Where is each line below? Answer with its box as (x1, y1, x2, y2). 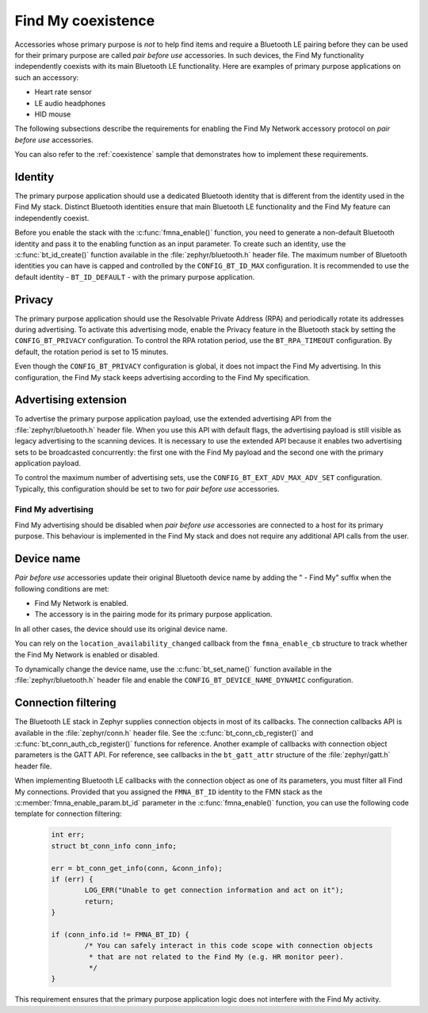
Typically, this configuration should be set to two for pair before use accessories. (14, 484, 280, 493)
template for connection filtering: (14, 809, 122, 819)
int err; (51, 830, 86, 840)
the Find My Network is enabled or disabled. (14, 649, 160, 659)
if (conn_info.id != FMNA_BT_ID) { (51, 930, 189, 939)
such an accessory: (14, 72, 79, 82)
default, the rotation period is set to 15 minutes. (14, 347, 169, 356)
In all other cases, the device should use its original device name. (14, 624, 228, 634)
